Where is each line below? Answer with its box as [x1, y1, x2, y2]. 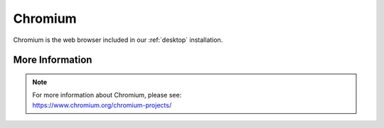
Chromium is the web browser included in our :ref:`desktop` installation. [13, 36, 223, 44]
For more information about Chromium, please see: [32, 91, 182, 100]
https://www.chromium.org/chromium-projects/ [32, 100, 172, 110]
